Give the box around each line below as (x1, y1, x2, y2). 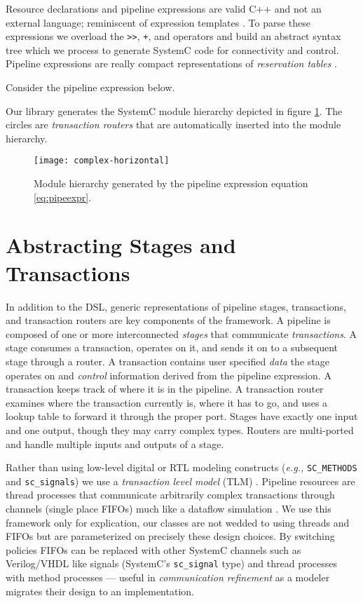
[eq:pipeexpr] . (34, 189, 92, 204)
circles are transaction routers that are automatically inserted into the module (6, 117, 341, 132)
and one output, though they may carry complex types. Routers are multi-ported (6, 422, 354, 437)
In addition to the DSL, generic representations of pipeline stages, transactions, (6, 299, 346, 313)
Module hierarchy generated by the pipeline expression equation (34, 176, 308, 191)
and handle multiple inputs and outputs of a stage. (6, 436, 224, 451)
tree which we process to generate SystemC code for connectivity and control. (6, 42, 339, 57)
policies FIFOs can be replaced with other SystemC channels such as (6, 542, 301, 557)
